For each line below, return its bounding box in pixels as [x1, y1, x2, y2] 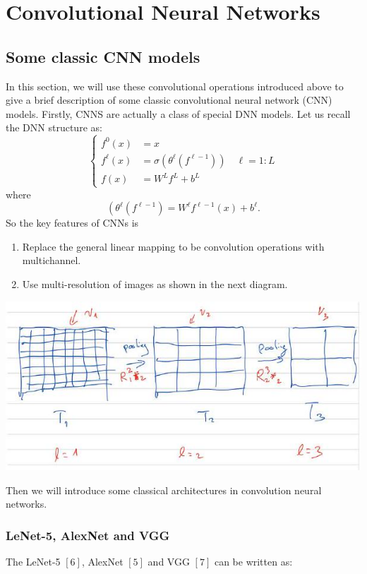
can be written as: [214, 554, 293, 568]
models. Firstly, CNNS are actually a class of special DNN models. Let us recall [6, 106, 351, 121]
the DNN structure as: [6, 120, 102, 135]
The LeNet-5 [6, 554, 61, 568]
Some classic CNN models [6, 45, 200, 67]
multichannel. [22, 253, 81, 268]
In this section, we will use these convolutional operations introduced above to [6, 78, 344, 93]
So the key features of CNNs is [6, 215, 139, 230]
